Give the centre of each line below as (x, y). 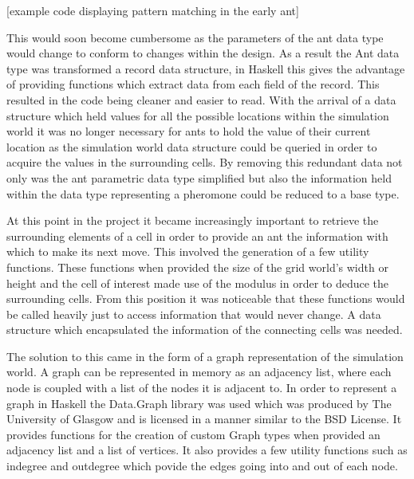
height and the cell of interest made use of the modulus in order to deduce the (198, 283)
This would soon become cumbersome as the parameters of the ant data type (195, 37)
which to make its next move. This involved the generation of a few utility (188, 251)
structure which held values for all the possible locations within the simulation (198, 115)
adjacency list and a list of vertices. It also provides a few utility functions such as (207, 450)
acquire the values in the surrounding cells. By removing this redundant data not (205, 162)
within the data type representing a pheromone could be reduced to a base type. (203, 193)
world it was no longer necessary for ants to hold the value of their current (189, 131)
